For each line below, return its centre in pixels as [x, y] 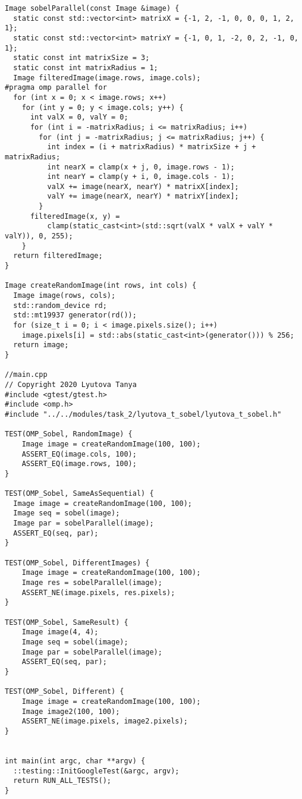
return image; [41, 345]
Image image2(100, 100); [71, 711]
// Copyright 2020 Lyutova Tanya [71, 384]
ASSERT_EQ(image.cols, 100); [79, 454]
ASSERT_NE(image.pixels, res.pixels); [98, 592]
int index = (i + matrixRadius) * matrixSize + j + [152, 147]
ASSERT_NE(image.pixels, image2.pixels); [105, 721]
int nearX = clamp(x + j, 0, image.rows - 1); [141, 167]
